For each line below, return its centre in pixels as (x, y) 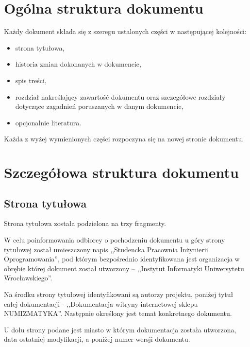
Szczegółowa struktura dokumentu (121, 172)
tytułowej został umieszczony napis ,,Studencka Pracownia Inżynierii (106, 249)
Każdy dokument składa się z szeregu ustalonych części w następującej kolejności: (125, 31)
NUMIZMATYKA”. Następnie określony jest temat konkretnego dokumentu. (118, 313)
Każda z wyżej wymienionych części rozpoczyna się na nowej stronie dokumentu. (124, 139)
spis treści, (31, 80)
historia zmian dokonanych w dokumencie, (78, 64)
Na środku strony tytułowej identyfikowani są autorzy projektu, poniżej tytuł (119, 294)
